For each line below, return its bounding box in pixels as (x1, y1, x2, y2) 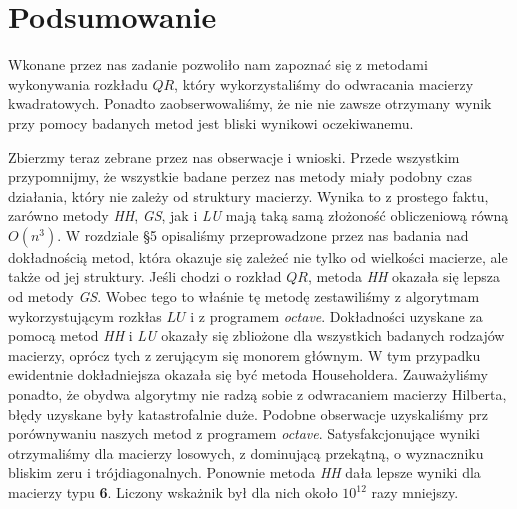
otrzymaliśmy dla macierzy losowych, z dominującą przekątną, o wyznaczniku (8, 442, 484, 463)
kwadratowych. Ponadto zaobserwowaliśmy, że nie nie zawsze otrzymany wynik (8, 93, 492, 114)
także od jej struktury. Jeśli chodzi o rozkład (8, 266, 282, 287)
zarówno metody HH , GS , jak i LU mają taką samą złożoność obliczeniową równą (8, 205, 509, 226)
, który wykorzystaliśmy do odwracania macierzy (174, 73, 474, 94)
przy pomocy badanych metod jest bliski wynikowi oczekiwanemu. (8, 112, 414, 133)
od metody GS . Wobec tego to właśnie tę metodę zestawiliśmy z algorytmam (8, 286, 480, 307)
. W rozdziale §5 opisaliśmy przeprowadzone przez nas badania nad (57, 224, 469, 245)
